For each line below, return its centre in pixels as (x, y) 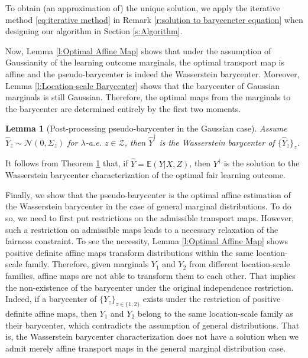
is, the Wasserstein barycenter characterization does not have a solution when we (152, 336)
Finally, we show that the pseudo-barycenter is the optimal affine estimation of (148, 194)
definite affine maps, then (51, 313)
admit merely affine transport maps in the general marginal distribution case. (146, 348)
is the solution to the (262, 163)
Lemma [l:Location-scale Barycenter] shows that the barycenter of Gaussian (142, 85)
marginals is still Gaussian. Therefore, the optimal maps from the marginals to (148, 97)
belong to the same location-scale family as (215, 313)
